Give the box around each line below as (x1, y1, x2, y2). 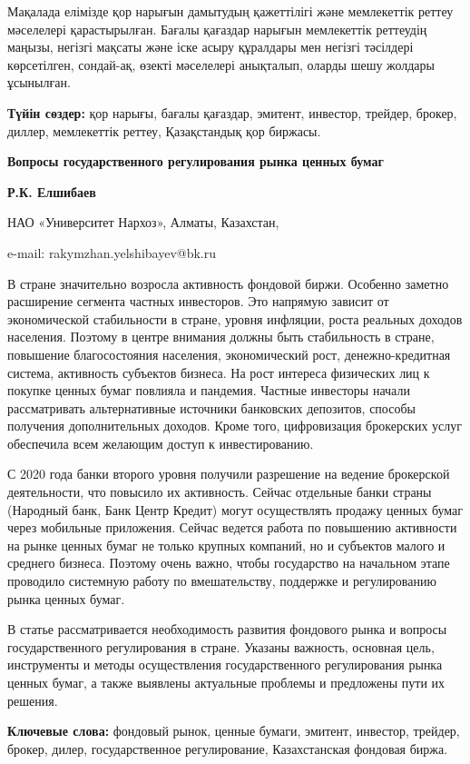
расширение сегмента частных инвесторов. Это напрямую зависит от (7, 292, 389, 311)
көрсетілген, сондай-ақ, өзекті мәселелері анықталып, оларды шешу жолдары (7, 55, 435, 74)
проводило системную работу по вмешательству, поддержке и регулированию (7, 571, 436, 590)
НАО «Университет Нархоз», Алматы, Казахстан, (7, 213, 279, 232)
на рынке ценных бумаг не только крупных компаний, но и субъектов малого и (7, 535, 446, 554)
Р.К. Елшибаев (7, 182, 96, 201)
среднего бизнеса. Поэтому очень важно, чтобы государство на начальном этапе (7, 553, 450, 572)
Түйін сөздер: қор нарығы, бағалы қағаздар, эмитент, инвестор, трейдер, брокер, (7, 103, 457, 122)
